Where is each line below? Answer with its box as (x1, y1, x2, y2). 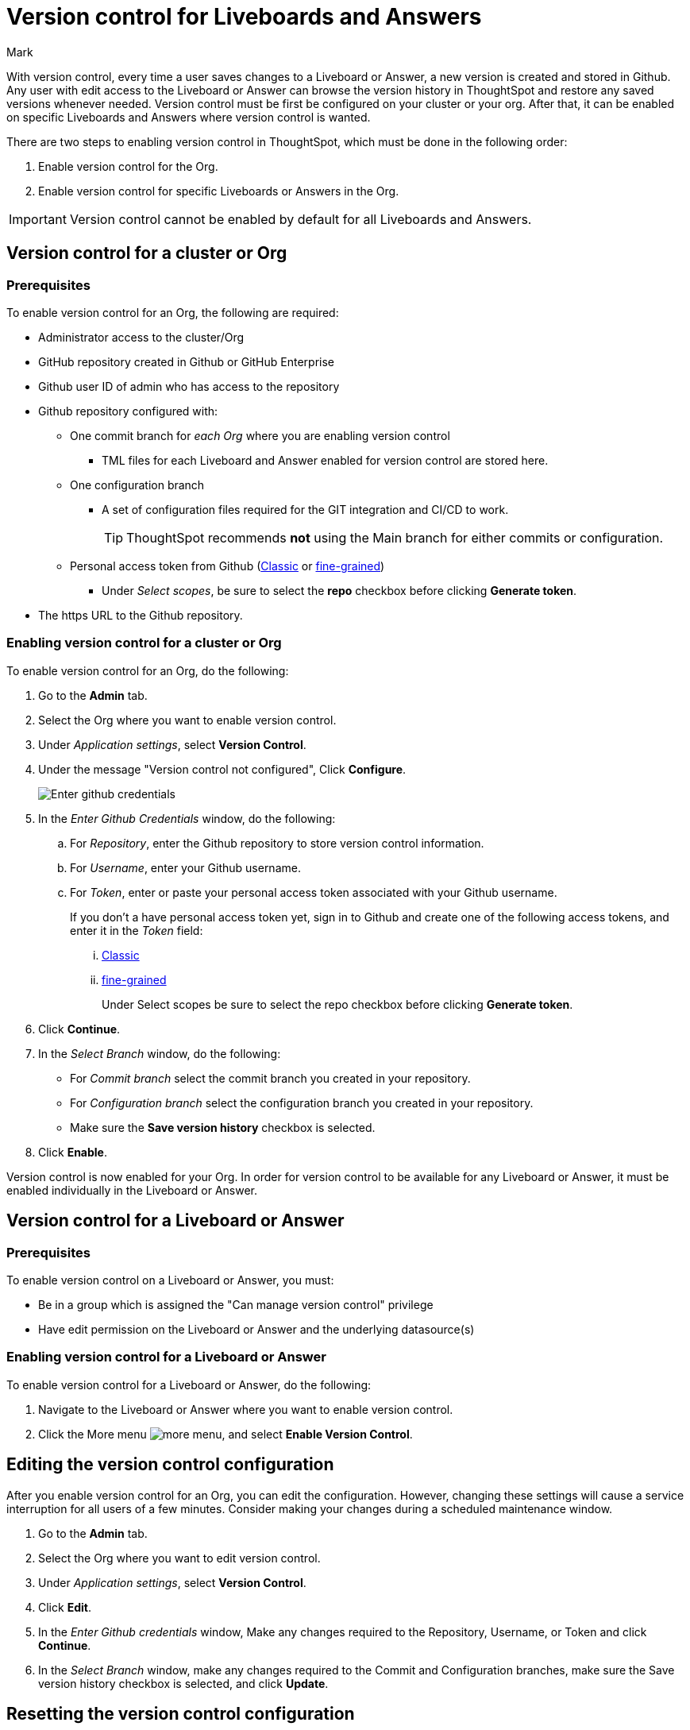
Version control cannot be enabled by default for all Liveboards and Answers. (69, 210, 532, 227)
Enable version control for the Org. (38, 159, 218, 173)
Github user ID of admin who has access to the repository (38, 379, 340, 393)
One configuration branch (70, 477, 205, 492)
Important (9, 210, 67, 227)
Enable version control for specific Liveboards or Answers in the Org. (38, 183, 399, 198)
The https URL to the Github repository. (38, 608, 243, 622)
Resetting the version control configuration (6, 1703, 355, 1724)
